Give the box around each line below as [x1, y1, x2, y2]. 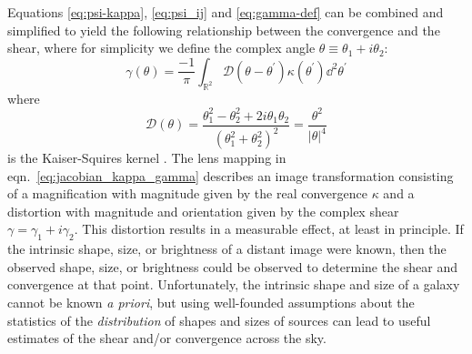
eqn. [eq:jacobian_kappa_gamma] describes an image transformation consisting [7, 166, 454, 185]
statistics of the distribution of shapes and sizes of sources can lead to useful [7, 310, 431, 329]
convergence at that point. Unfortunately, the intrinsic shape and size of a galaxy [7, 275, 460, 294]
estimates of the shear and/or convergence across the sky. [7, 329, 326, 348]
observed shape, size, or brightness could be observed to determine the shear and [7, 257, 458, 276]
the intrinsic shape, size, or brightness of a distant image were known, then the [7, 239, 447, 258]
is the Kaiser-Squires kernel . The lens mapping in [7, 148, 286, 167]
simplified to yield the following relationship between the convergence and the [7, 20, 440, 39]
